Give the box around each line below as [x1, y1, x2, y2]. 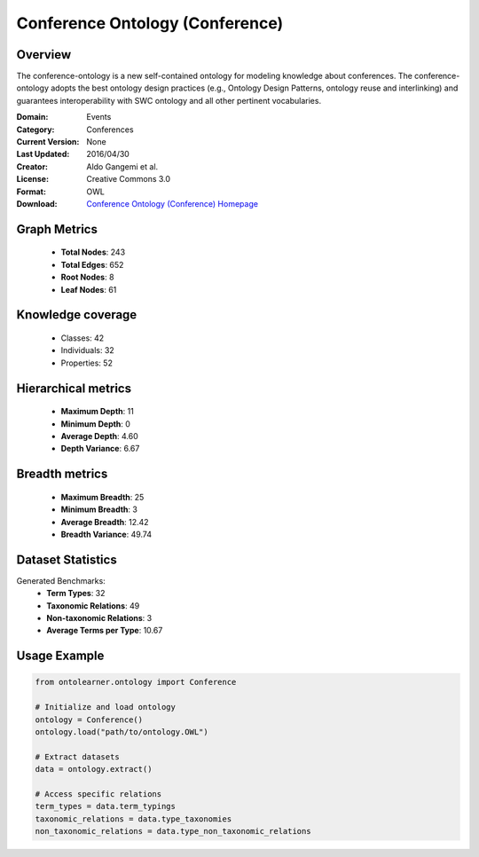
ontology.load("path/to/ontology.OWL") [35, 727, 208, 736]
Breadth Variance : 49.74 [60, 529, 153, 539]
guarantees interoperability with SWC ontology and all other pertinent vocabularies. [16, 95, 322, 106]
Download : [16, 198, 58, 208]
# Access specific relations [35, 789, 162, 798]
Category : [16, 124, 55, 135]
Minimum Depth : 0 [60, 418, 130, 429]
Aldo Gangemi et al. [86, 161, 159, 172]
